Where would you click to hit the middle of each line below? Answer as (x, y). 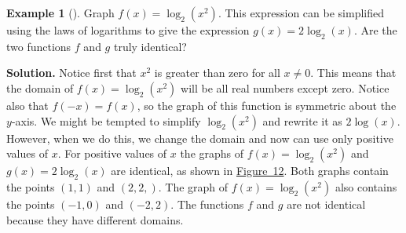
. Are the (375, 30)
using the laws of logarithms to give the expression (128, 30)
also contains (366, 186)
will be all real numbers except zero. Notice (285, 87)
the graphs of (212, 153)
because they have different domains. (95, 219)
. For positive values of (112, 153)
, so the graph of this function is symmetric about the (267, 105)
